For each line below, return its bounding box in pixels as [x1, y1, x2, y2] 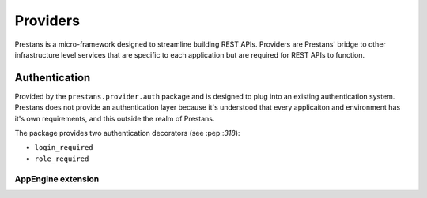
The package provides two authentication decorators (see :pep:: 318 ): [14, 129, 240, 138]
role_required [34, 154, 89, 163]
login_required [34, 143, 94, 152]
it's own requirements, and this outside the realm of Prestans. [14, 114, 215, 123]
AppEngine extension [14, 174, 100, 185]
